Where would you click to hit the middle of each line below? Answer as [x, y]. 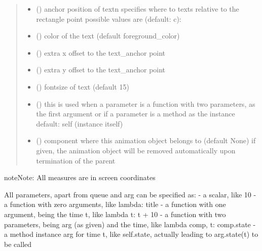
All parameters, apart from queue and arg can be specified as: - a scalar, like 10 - [130, 194]
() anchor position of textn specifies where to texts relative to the [138, 9]
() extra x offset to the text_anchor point [101, 52]
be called [18, 244]
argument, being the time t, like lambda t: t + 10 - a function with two [115, 214]
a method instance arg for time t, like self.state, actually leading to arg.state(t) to [131, 234]
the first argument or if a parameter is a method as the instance [136, 114]
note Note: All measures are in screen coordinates [80, 177]
